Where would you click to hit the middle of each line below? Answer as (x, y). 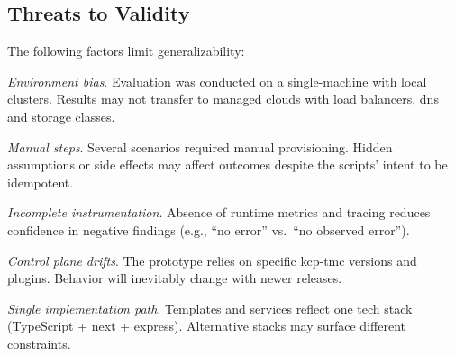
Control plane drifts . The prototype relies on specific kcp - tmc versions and (212, 260)
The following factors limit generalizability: (126, 51)
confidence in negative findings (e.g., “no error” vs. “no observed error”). (209, 229)
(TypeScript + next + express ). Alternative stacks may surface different (206, 326)
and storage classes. (61, 116)
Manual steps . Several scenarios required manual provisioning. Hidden (200, 146)
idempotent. (41, 182)
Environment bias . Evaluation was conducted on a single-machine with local (217, 81)
